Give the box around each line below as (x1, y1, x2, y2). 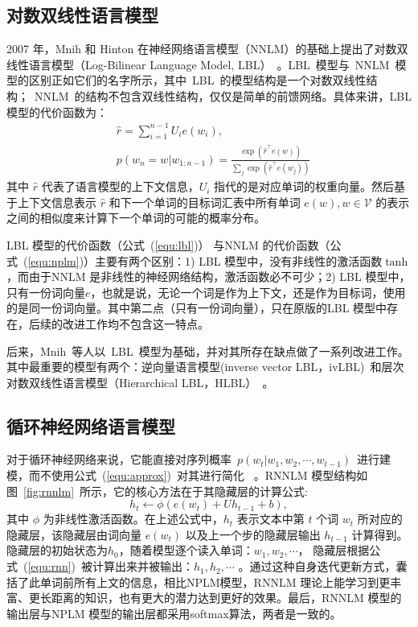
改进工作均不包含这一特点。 (62, 315, 209, 332)
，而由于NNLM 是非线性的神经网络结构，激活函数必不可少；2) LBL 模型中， (6, 268, 411, 285)
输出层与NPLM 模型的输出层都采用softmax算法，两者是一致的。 (6, 604, 342, 621)
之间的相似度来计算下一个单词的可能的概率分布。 (6, 209, 265, 226)
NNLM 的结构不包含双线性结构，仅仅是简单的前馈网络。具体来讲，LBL (34, 87, 412, 104)
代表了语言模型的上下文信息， (41, 178, 199, 195)
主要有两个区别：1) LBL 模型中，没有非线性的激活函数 (95, 252, 383, 269)
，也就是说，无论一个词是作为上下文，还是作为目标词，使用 (90, 283, 406, 300)
